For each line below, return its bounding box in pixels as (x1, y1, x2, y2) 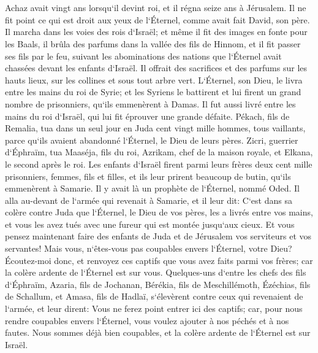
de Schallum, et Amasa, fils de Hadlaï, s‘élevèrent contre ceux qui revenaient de (5, 290, 303, 303)
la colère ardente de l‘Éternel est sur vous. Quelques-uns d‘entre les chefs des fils (5, 266, 306, 279)
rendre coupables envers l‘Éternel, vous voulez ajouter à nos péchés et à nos (5, 314, 289, 327)
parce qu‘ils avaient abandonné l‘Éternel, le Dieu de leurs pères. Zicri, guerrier (5, 133, 298, 146)
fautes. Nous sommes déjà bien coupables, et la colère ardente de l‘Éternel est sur (5, 326, 311, 339)
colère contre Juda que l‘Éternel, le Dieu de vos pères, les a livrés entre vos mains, (5, 206, 313, 219)
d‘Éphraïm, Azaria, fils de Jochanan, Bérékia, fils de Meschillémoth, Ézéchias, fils (5, 277, 311, 290)
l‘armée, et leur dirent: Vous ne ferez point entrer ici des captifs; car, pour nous (5, 302, 303, 315)
